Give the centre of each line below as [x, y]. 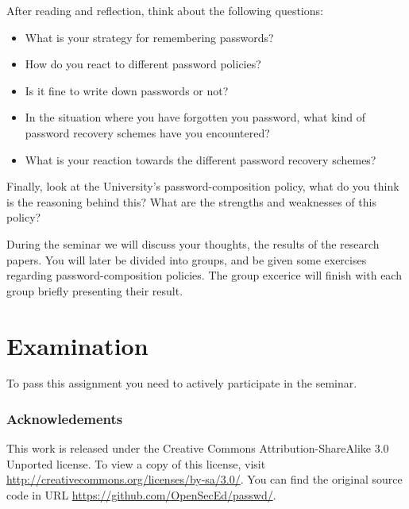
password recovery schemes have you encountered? [147, 132]
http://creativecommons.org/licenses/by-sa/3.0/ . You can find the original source [204, 479]
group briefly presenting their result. [95, 290]
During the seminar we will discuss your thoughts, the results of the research [193, 243]
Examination [77, 345]
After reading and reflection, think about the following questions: [165, 10]
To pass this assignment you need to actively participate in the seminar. [182, 383]
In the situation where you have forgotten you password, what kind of [195, 117]
